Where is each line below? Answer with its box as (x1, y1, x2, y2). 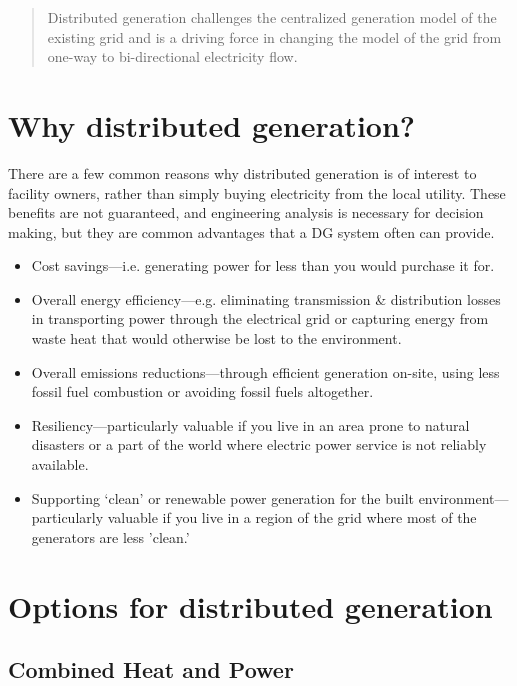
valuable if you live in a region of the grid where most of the (107, 507, 477, 528)
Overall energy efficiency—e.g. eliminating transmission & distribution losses (31, 288, 501, 309)
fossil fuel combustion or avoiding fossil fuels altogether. (31, 381, 374, 402)
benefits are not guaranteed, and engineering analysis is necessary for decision (8, 202, 484, 223)
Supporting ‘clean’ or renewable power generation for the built (31, 487, 414, 508)
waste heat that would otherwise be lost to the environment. (31, 328, 402, 349)
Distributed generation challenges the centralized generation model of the (47, 7, 497, 27)
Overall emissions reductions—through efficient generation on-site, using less (31, 361, 500, 382)
